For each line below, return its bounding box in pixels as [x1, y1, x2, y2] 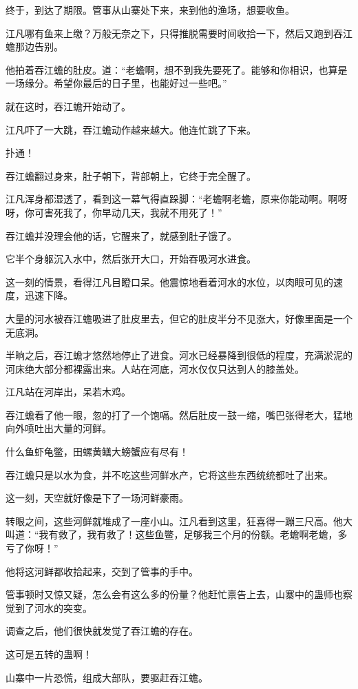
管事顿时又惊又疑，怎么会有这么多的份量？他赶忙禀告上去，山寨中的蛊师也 [6, 587, 343, 601]
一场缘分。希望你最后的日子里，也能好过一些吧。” [6, 76, 227, 90]
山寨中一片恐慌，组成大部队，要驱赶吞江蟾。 [6, 670, 208, 684]
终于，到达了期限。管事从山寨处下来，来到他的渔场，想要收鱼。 [6, 3, 295, 17]
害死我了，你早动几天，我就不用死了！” [43, 205, 222, 219]
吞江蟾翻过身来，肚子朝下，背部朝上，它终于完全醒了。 [6, 168, 256, 183]
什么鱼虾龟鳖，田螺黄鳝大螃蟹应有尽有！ [6, 444, 189, 459]
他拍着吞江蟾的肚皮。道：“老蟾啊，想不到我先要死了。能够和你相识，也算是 [6, 62, 348, 76]
